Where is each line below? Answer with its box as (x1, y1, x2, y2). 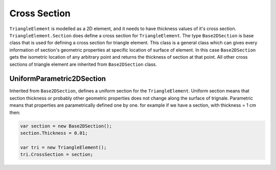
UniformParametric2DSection (9, 75, 106, 83)
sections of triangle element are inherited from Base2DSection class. (9, 61, 157, 67)
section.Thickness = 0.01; (20, 130, 88, 136)
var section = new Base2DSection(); (20, 123, 112, 129)
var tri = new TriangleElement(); (20, 144, 107, 150)
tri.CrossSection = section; (20, 152, 94, 158)
